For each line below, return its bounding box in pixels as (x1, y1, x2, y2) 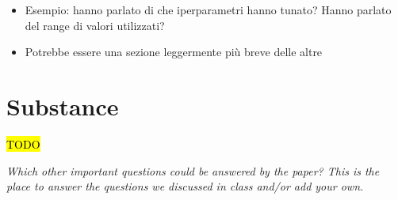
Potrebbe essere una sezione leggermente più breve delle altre (25, 43, 323, 60)
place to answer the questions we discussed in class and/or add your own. (6, 178, 364, 194)
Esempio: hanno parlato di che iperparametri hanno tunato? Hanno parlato (25, 2, 392, 17)
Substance (6, 89, 119, 122)
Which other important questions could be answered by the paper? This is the (6, 162, 380, 179)
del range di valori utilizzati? (25, 17, 165, 33)
